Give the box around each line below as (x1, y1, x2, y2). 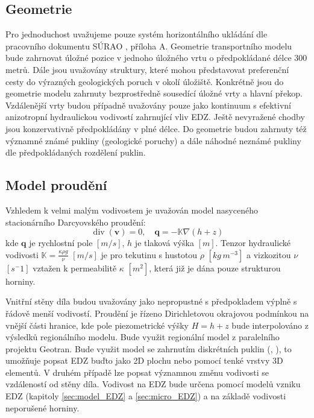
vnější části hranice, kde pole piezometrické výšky (5, 318, 189, 331)
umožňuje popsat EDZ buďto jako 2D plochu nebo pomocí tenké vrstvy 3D (5, 354, 283, 367)
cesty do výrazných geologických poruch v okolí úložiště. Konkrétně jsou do (5, 75, 284, 87)
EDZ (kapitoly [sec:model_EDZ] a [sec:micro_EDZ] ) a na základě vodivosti (5, 390, 286, 402)
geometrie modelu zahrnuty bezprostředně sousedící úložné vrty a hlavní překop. (5, 87, 303, 100)
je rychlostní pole (29, 236, 93, 249)
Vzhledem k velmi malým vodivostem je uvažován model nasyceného (5, 203, 258, 216)
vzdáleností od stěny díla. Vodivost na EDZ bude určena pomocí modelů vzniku (5, 378, 301, 390)
